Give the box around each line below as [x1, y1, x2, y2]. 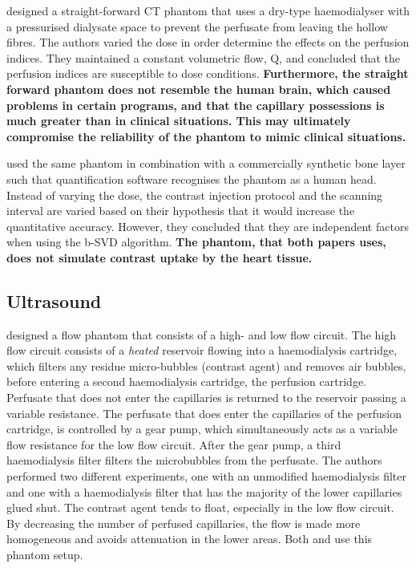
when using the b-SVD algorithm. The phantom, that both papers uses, [6, 233, 386, 250]
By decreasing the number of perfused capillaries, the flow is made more [6, 514, 361, 531]
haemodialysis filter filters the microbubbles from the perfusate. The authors [6, 452, 382, 469]
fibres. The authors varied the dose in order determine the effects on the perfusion [6, 34, 410, 51]
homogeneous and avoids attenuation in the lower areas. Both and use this [6, 530, 373, 547]
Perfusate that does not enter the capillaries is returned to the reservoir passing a [6, 389, 406, 406]
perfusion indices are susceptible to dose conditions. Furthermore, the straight [6, 65, 409, 82]
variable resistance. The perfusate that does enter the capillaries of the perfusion [6, 404, 402, 421]
